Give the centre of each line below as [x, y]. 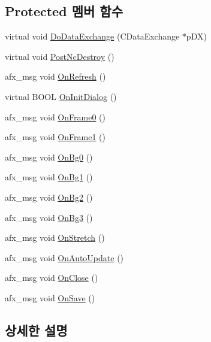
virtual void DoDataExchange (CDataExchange [92, 36]
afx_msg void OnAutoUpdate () [64, 257]
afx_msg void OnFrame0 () [55, 116]
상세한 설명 [36, 330]
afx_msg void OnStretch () [55, 237]
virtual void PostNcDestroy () [60, 56]
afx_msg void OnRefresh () [55, 76]
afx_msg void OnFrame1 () [55, 137]
